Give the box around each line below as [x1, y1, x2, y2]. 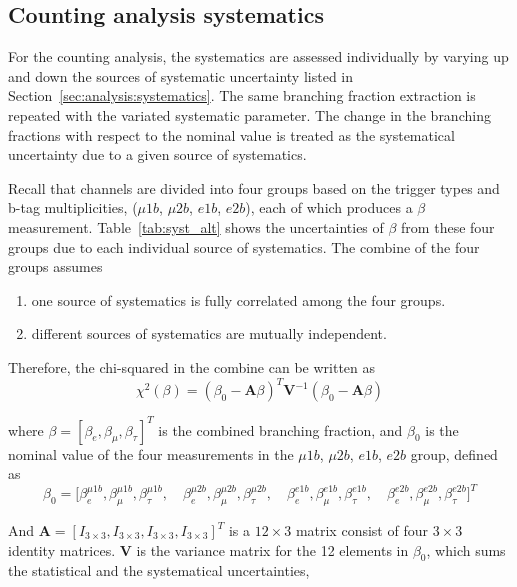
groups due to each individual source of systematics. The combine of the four [8, 236, 480, 257]
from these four [401, 216, 495, 237]
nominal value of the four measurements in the [8, 443, 294, 464]
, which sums [426, 539, 506, 560]
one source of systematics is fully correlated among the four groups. [31, 289, 446, 310]
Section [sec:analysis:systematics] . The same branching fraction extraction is [8, 85, 476, 106]
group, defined [410, 443, 498, 464]
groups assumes [8, 256, 103, 277]
